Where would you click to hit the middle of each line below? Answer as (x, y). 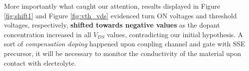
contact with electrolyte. (40, 63)
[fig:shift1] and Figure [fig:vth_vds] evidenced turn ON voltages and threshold (120, 15)
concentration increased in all (48, 34)
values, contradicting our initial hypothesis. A (175, 34)
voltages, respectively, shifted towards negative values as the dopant (112, 25)
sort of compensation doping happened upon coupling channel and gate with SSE (125, 44)
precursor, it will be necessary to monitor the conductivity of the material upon (123, 53)
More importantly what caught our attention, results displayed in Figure (112, 6)
